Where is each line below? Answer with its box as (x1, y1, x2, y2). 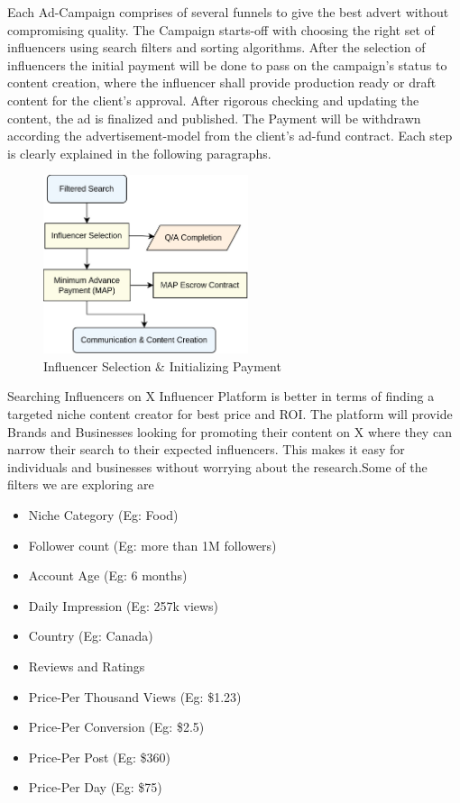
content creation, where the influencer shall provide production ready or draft (7, 73, 437, 92)
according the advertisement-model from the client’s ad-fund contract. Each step (7, 126, 453, 145)
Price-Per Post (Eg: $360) (28, 747, 171, 766)
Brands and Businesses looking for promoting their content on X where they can (7, 422, 452, 441)
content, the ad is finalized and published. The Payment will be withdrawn (7, 108, 421, 127)
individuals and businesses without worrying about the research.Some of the (7, 457, 428, 476)
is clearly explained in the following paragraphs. (7, 143, 271, 162)
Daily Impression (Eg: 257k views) (28, 596, 219, 615)
